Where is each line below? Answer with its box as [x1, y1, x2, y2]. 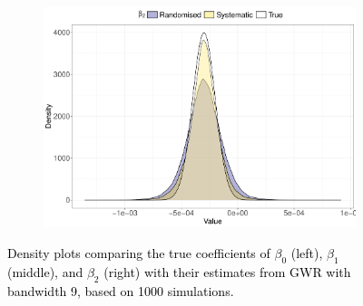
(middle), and [7, 262, 83, 281]
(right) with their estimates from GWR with [103, 262, 351, 281]
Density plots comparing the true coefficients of [7, 244, 270, 263]
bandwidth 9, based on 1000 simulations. [7, 281, 234, 300]
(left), [290, 244, 323, 263]
